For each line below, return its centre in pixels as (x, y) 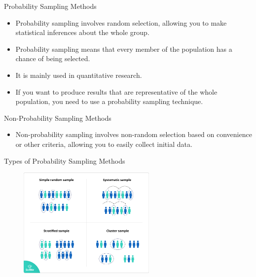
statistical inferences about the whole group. (82, 32)
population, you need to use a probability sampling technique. (109, 101)
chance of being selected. (53, 58)
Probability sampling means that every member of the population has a (124, 49)
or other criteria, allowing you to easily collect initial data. (104, 144)
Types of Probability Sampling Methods (65, 160)
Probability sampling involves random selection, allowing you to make (121, 22)
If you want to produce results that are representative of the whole (116, 91)
